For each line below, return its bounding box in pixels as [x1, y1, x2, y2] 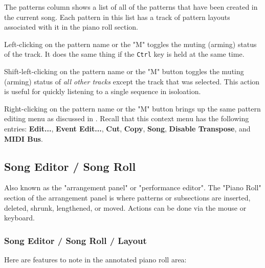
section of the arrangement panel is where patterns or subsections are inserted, [4, 192, 251, 203]
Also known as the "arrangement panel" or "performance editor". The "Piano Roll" [4, 182, 261, 193]
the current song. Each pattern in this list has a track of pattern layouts [4, 11, 230, 22]
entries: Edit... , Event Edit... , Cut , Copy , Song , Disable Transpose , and [4, 123, 251, 133]
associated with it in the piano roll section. [4, 21, 138, 32]
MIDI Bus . [4, 133, 43, 144]
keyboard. [4, 212, 35, 223]
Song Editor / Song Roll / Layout [4, 234, 147, 247]
